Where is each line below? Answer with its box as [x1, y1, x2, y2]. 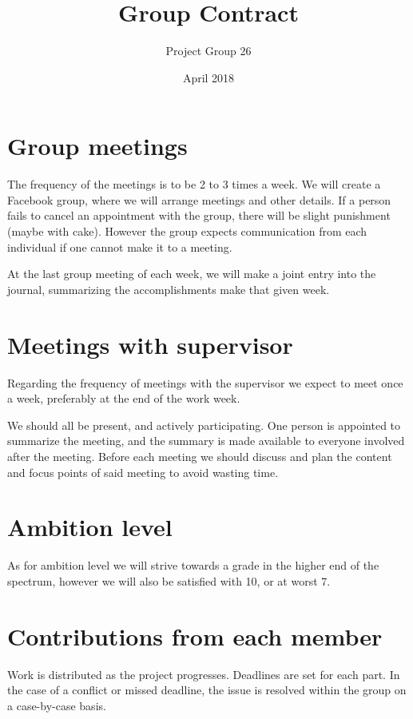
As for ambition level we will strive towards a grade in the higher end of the [7, 557, 379, 574]
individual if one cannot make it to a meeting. [7, 238, 232, 255]
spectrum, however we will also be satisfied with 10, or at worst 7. [7, 572, 331, 589]
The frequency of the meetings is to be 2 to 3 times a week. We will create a [7, 176, 381, 193]
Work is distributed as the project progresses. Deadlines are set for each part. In [7, 665, 400, 682]
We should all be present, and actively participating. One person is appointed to [7, 416, 401, 433]
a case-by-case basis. [7, 697, 106, 713]
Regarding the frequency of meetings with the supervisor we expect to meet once [7, 374, 403, 391]
